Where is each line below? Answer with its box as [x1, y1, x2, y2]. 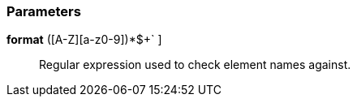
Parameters [6, 3, 81, 19]
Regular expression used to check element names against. [39, 58, 351, 72]
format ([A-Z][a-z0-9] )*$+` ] [6, 32, 162, 47]
